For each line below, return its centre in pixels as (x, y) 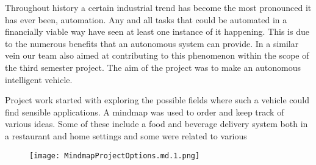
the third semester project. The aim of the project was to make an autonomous (153, 67)
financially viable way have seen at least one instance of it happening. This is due (157, 31)
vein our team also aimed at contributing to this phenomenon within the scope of (157, 55)
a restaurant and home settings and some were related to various (126, 135)
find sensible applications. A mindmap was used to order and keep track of (145, 112)
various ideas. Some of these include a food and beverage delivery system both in (156, 124)
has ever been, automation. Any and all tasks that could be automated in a (146, 19)
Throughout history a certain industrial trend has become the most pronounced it (158, 7)
